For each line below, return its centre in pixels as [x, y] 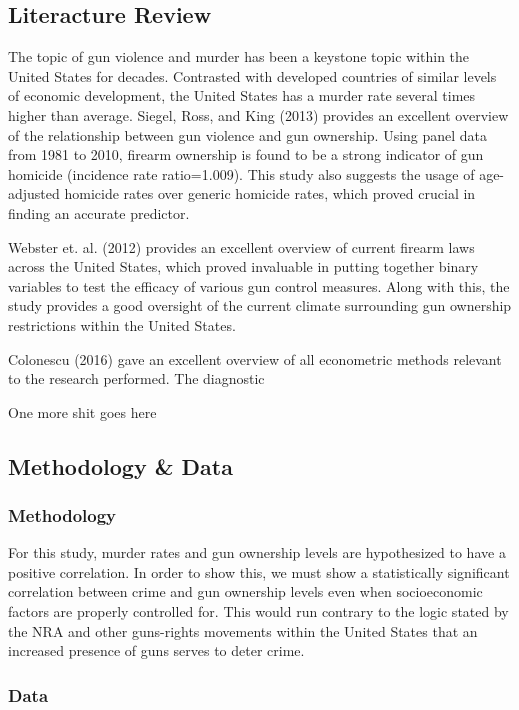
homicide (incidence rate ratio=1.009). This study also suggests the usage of [241, 173]
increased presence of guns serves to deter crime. [156, 650]
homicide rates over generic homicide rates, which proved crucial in [270, 193]
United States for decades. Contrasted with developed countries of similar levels [252, 75]
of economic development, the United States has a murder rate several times [242, 95]
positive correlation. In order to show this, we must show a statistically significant [259, 571]
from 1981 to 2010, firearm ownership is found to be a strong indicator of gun [246, 154]
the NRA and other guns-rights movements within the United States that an [243, 630]
